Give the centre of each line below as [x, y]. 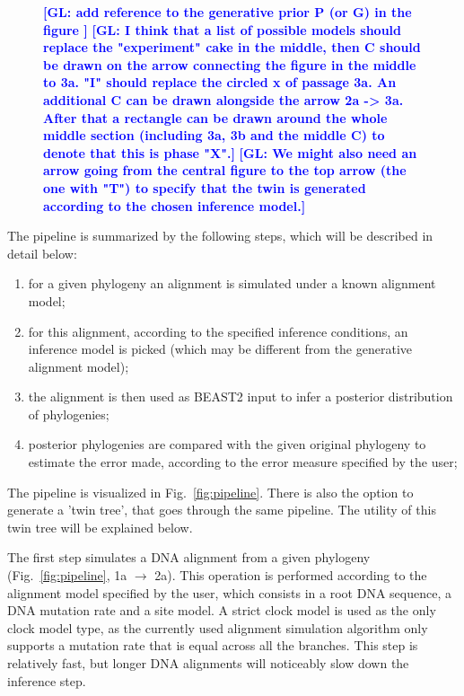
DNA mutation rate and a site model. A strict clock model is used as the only [222, 610]
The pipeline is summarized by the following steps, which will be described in [220, 236]
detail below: [42, 253]
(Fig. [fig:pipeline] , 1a [67, 575]
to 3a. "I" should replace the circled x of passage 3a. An [220, 82]
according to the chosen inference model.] [175, 205]
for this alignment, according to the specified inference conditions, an [218, 331]
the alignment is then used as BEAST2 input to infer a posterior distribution [241, 396]
